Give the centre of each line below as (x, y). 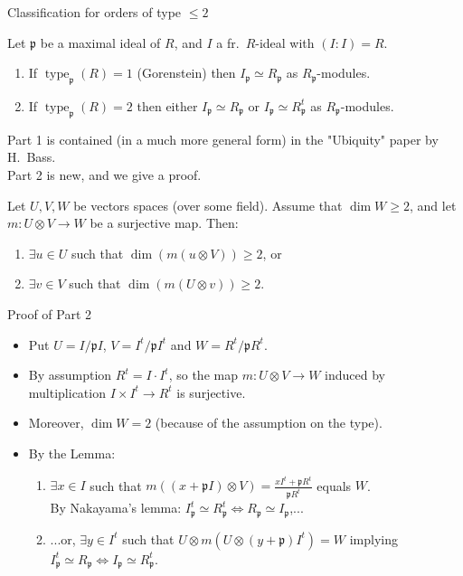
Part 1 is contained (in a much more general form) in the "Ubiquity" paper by (223, 139)
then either (167, 105)
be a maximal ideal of (100, 42)
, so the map (203, 375)
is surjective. (211, 392)
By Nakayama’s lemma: (116, 508)
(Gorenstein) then (186, 73)
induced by (355, 375)
